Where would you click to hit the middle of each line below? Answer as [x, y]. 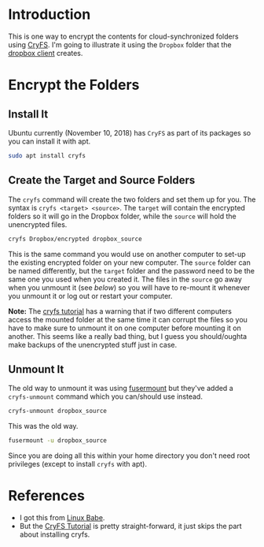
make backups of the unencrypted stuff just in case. [93, 344]
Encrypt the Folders [74, 85]
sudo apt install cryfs [47, 155]
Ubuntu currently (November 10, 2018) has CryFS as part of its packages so [130, 132]
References [46, 496]
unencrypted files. [38, 224]
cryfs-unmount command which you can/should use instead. [105, 396]
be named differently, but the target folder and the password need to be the [132, 270]
